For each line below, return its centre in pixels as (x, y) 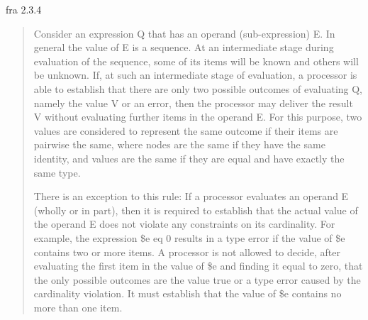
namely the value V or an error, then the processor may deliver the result (193, 103)
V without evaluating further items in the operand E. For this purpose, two (198, 117)
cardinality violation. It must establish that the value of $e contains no (188, 293)
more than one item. (78, 307)
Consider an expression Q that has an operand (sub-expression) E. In (184, 33)
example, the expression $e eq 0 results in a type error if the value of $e (189, 237)
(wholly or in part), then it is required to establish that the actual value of (196, 210)
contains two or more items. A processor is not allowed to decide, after (187, 252)
